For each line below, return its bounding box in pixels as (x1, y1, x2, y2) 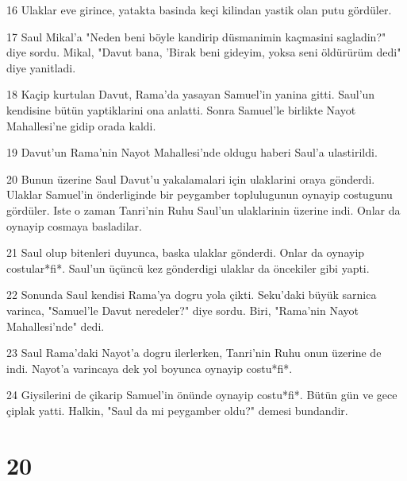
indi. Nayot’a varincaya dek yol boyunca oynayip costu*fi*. (6, 359, 293, 376)
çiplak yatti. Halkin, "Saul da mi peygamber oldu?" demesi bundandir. (6, 401, 348, 418)
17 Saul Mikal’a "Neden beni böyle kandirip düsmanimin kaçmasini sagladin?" (6, 28, 386, 45)
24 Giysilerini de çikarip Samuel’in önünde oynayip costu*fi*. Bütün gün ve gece (6, 386, 397, 403)
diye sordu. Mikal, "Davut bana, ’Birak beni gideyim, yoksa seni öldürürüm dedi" (6, 44, 401, 60)
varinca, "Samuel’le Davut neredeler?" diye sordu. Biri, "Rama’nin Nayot (6, 301, 359, 318)
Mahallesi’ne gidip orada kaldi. (6, 117, 156, 134)
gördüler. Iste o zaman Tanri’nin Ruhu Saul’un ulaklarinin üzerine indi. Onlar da (6, 201, 401, 218)
